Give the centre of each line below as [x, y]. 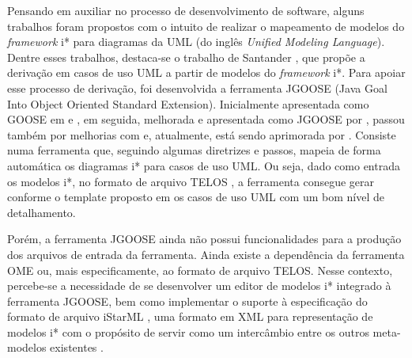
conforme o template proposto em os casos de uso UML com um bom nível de [196, 197]
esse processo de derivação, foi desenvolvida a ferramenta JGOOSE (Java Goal [197, 88]
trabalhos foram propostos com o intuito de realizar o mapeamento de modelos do [206, 26]
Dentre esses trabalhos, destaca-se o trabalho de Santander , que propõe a [186, 57]
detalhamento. [42, 212]
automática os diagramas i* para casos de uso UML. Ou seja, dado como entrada [204, 165]
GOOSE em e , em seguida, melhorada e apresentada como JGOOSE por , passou [206, 119]
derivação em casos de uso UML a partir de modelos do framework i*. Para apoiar [206, 72]
